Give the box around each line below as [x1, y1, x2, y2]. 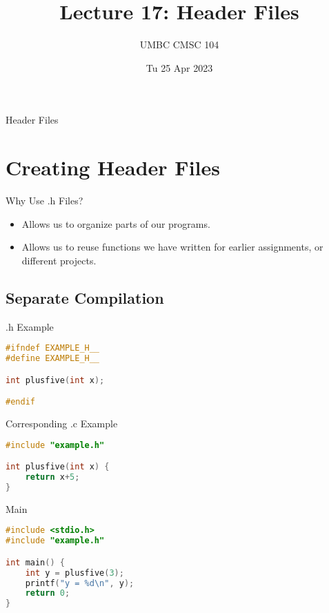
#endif [6, 397, 35, 407]
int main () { [6, 557, 65, 567]
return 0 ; [25, 588, 70, 599]
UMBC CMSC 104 [139, 37, 219, 52]
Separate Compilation [6, 286, 164, 308]
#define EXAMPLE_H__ [6, 353, 100, 364]
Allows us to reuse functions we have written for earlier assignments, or [21, 240, 323, 254]
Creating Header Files [6, 153, 220, 182]
